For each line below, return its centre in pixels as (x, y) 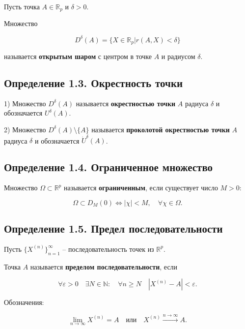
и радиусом (178, 56)
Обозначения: (24, 302)
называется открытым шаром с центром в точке (78, 56)
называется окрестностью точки (126, 103)
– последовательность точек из (108, 249)
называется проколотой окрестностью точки (161, 129)
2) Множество (25, 129)
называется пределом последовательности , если (104, 266)
